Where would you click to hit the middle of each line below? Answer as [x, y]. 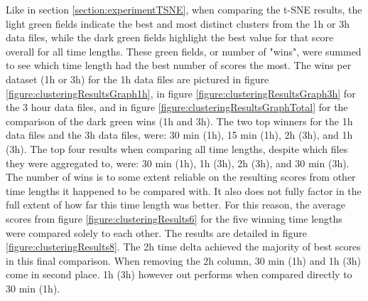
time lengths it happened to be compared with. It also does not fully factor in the [184, 190]
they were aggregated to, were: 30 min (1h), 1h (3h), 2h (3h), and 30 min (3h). [178, 163]
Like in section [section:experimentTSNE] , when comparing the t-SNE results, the [184, 9]
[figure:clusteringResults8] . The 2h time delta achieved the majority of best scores [183, 247]
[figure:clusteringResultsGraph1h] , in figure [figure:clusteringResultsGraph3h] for [181, 93]
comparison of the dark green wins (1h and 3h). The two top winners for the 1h [179, 121]
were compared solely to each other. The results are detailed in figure [156, 232]
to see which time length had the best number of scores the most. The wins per [179, 65]
